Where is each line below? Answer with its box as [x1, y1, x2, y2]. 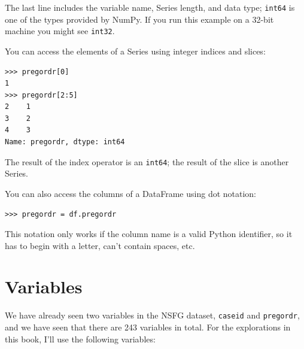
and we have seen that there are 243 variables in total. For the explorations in [5, 321, 291, 333]
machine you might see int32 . [5, 25, 115, 37]
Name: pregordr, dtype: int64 [5, 138, 125, 147]
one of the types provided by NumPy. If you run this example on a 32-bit [5, 13, 274, 25]
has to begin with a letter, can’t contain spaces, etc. [5, 239, 195, 251]
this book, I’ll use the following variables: [5, 332, 156, 345]
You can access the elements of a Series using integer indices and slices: [5, 44, 266, 57]
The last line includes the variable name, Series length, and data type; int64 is [5, 1, 295, 13]
